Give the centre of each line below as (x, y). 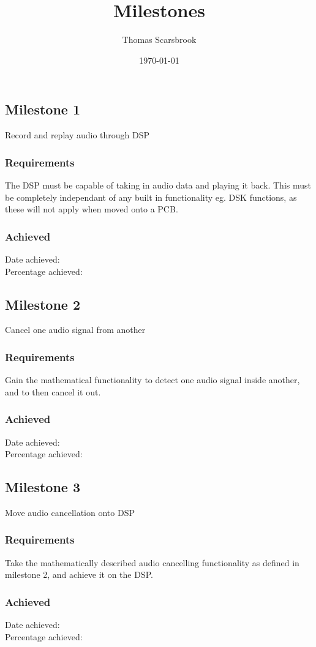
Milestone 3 (43, 487)
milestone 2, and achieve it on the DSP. (79, 574)
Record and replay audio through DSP (77, 135)
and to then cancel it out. (53, 391)
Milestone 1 (43, 109)
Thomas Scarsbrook (159, 39)
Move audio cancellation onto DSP (70, 512)
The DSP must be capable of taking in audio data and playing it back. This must (158, 185)
